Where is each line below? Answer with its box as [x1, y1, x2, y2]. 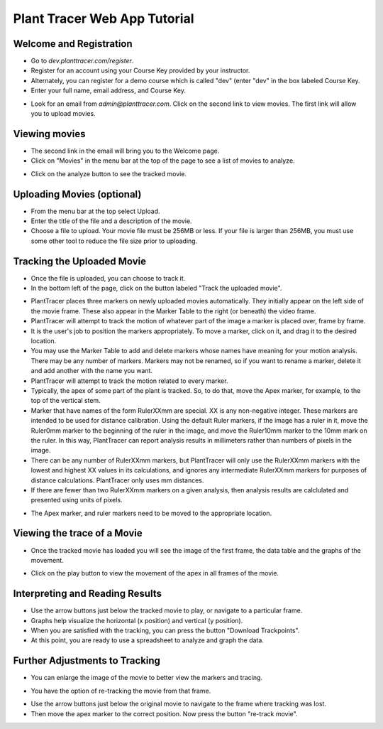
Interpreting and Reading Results [13, 588, 162, 600]
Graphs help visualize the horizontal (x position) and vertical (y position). [30, 616, 243, 625]
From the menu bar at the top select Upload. [30, 207, 160, 215]
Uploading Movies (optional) [13, 188, 142, 200]
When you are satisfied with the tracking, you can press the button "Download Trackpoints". [30, 626, 300, 635]
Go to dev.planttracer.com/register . [30, 57, 134, 65]
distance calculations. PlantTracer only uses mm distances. [30, 476, 204, 485]
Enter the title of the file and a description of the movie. [30, 217, 192, 225]
